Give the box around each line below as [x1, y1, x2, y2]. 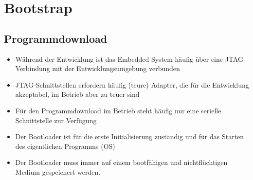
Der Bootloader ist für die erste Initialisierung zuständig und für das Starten [15, 131, 244, 142]
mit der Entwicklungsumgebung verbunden [52, 63, 180, 73]
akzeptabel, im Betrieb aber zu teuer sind [15, 89, 140, 99]
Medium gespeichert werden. [15, 166, 101, 177]
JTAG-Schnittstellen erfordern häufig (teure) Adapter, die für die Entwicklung [15, 79, 249, 90]
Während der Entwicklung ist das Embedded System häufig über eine [15, 54, 223, 64]
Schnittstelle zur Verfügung [15, 115, 97, 125]
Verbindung [15, 63, 50, 73]
